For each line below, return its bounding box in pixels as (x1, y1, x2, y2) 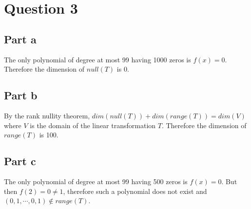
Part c (4, 153, 36, 169)
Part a (4, 31, 37, 46)
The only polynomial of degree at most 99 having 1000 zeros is (4, 54, 191, 64)
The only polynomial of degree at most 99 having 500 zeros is (4, 176, 188, 186)
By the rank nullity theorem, (4, 110, 90, 120)
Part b (4, 88, 38, 103)
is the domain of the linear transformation (30, 120, 156, 130)
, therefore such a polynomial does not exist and (63, 186, 207, 196)
